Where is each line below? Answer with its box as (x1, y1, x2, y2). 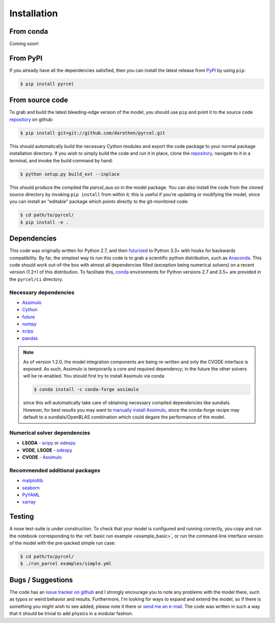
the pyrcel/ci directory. (9, 276, 63, 282)
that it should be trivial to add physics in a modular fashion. (9, 610, 133, 617)
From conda (9, 27, 48, 36)
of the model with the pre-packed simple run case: (9, 540, 116, 546)
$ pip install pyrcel (20, 81, 74, 87)
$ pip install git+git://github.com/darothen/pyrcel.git (20, 130, 166, 136)
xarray (22, 499, 36, 505)
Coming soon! (9, 41, 39, 47)
